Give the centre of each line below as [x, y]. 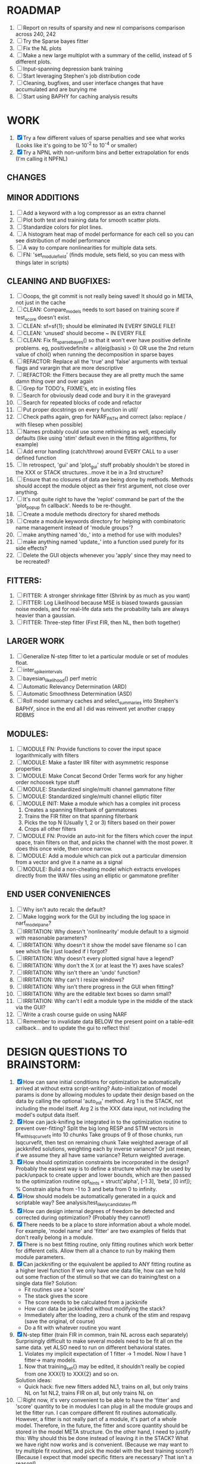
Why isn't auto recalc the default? [64, 909]
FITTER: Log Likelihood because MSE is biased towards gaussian [103, 602]
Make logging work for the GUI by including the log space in [96, 916]
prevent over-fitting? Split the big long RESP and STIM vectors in [94, 1128]
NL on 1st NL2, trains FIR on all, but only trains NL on [89, 1393]
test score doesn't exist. [43, 318]
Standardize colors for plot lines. [63, 227]
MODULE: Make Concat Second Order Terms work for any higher [103, 776]
